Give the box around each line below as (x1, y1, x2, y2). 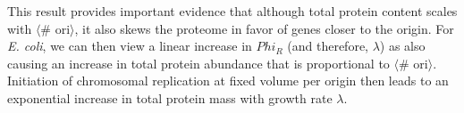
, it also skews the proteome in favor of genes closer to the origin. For (74, 19, 454, 37)
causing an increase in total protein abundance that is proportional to (7, 53, 390, 72)
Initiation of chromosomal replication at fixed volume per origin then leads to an (7, 71, 449, 90)
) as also (379, 36, 426, 55)
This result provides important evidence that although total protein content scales (7, 2, 458, 20)
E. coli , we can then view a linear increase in (7, 36, 252, 55)
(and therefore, (287, 36, 368, 55)
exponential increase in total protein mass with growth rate (7, 88, 333, 107)
